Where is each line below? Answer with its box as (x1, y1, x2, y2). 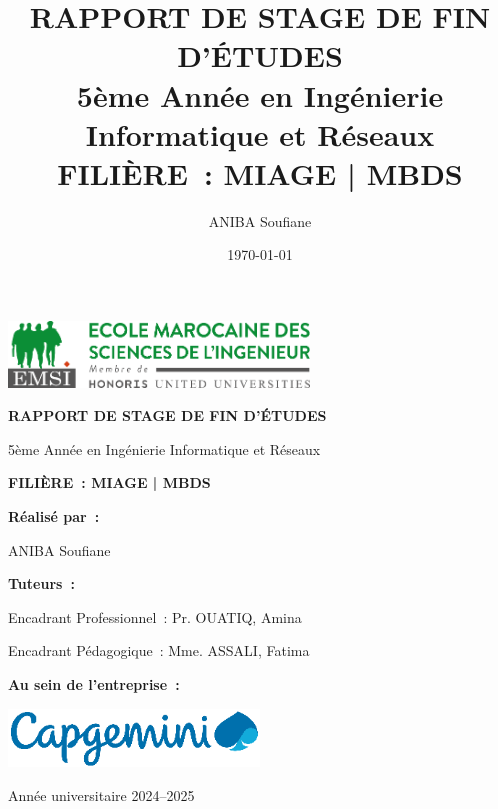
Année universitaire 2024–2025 (8, 784, 195, 805)
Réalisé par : (8, 505, 100, 526)
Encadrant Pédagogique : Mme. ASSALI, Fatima (8, 640, 310, 661)
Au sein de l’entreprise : (8, 673, 180, 694)
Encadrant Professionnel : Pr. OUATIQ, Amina (8, 606, 302, 627)
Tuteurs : (8, 573, 75, 594)
